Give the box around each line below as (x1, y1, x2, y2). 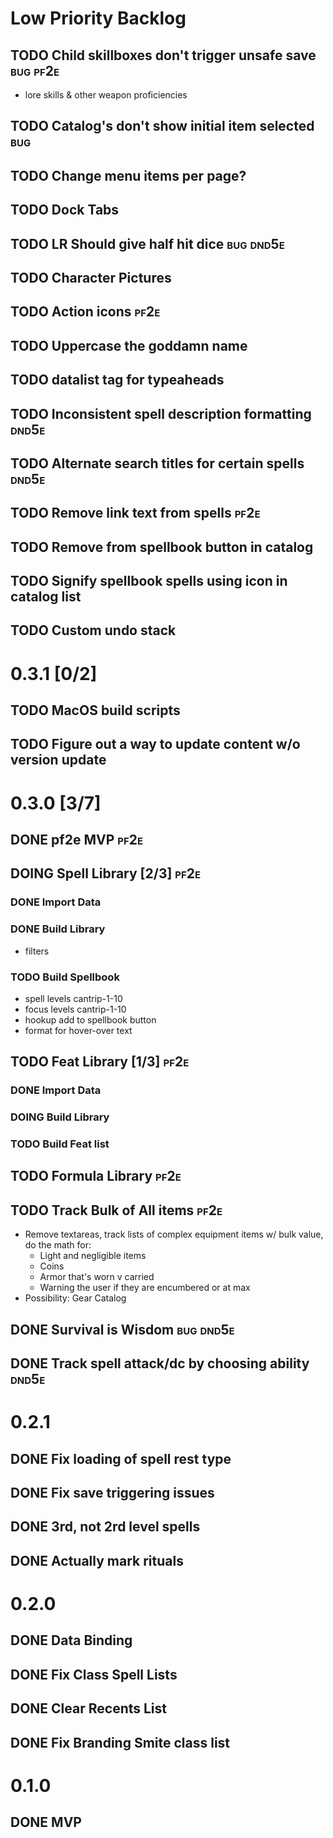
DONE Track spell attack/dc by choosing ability (10, 1355, 310, 1372)
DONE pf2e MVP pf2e (10, 832, 144, 849)
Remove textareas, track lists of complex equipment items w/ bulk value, (24, 1228, 324, 1241)
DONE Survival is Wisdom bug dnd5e (10, 1321, 235, 1338)
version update (10, 752, 107, 769)
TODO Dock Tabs (10, 202, 120, 219)
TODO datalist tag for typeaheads (10, 372, 225, 389)
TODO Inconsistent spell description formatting (10, 405, 312, 422)
